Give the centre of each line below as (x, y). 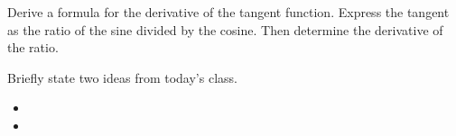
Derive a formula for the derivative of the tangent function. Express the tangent (228, 12)
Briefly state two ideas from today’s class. (122, 77)
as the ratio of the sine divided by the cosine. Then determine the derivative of (225, 29)
